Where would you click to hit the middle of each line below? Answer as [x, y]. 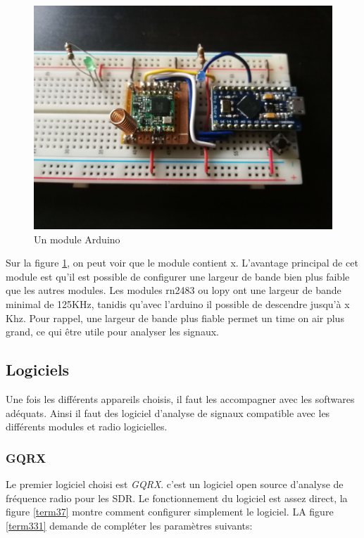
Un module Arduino [77, 239]
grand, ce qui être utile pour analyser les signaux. [112, 332]
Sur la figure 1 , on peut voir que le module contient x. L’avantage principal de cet [182, 263]
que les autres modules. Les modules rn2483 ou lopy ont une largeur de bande [174, 290]
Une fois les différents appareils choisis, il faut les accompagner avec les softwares [180, 398]
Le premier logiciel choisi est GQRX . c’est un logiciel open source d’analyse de [175, 483]
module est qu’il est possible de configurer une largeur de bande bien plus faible [178, 276]
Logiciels [38, 370]
